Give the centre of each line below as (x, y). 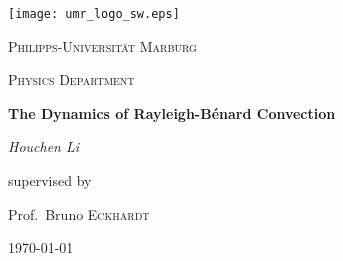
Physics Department (71, 79)
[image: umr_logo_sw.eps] (94, 14)
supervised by (50, 180)
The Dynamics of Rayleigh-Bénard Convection (172, 112)
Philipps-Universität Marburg (102, 45)
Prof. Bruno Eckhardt (79, 213)
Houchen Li (44, 146)
